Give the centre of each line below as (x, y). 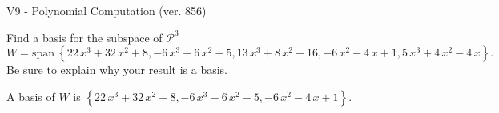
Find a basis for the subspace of (85, 37)
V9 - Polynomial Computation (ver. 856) (107, 10)
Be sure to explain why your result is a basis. (117, 70)
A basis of (31, 96)
